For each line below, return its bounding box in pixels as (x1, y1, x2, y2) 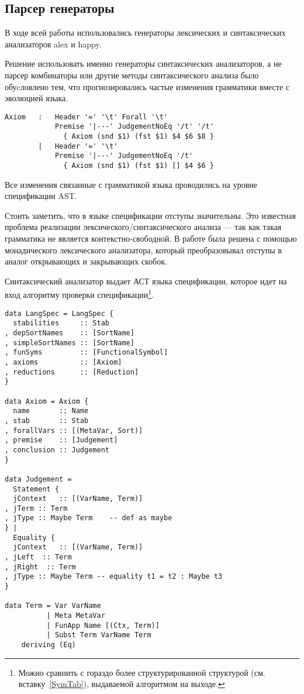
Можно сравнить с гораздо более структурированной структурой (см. (18, 666, 265, 678)
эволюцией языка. (5, 92, 68, 104)
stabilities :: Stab (13, 319, 109, 328)
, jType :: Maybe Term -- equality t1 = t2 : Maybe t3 (5, 572, 223, 581)
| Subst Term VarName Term (46, 631, 151, 640)
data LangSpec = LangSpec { (5, 309, 114, 318)
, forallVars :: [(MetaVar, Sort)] (5, 426, 143, 435)
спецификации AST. (5, 190, 77, 202)
